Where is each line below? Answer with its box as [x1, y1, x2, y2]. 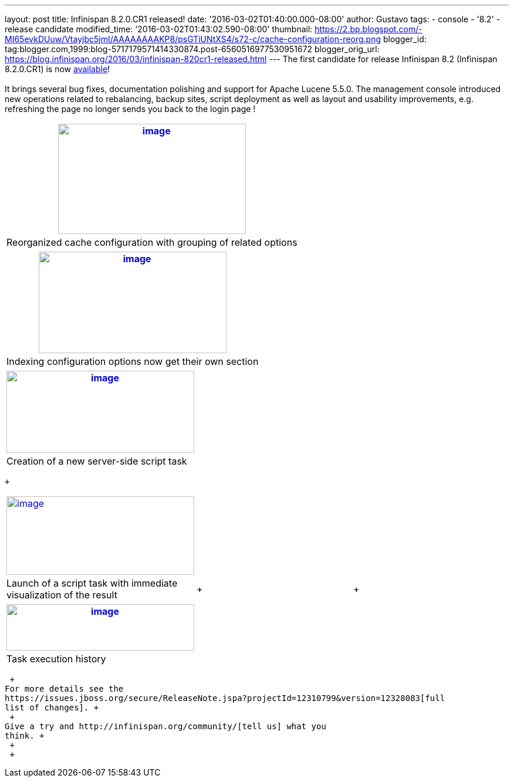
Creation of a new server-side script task [6, 455, 187, 467]
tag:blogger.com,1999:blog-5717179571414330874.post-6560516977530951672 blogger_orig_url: [5, 44, 380, 54]
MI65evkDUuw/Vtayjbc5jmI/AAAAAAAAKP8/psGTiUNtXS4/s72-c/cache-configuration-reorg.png [5, 34, 381, 44]
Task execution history [6, 653, 106, 665]
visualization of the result [6, 589, 117, 601]
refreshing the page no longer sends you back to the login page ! [5, 104, 256, 114]
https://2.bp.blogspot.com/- [315, 24, 422, 34]
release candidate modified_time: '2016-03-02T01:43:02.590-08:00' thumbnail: [5, 24, 313, 34]
